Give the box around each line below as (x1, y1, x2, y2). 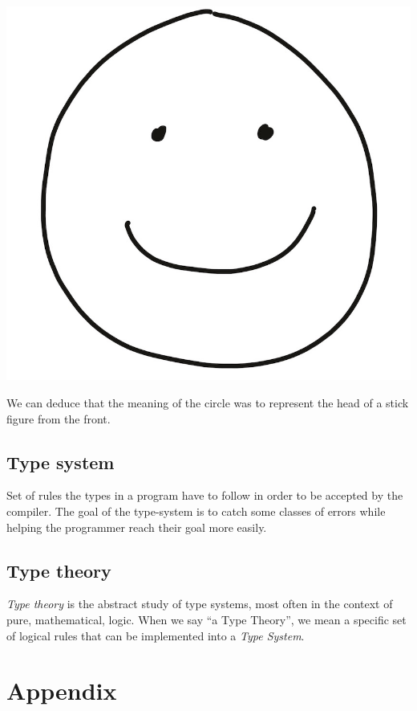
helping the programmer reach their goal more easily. (6, 518, 267, 535)
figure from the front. (6, 410, 111, 427)
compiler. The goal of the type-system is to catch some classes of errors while (6, 503, 386, 520)
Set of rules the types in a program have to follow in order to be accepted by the (6, 487, 403, 504)
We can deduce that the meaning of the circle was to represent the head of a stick (6, 394, 409, 411)
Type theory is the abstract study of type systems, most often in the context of (6, 595, 393, 612)
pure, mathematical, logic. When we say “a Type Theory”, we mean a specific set (6, 611, 407, 628)
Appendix (6, 674, 117, 707)
